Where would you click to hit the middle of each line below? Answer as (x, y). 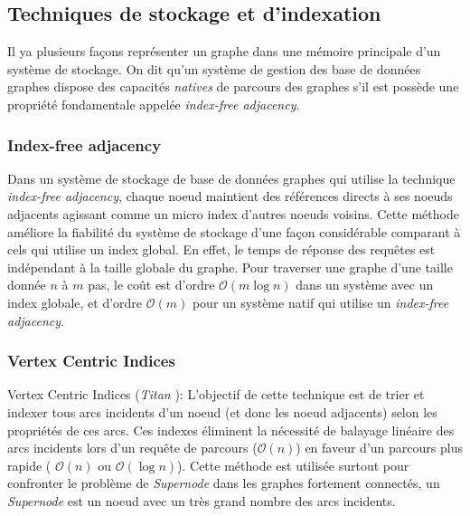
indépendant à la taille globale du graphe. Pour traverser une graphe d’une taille (230, 267)
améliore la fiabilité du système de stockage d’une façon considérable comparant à (234, 231)
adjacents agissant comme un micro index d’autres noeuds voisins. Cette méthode (233, 213)
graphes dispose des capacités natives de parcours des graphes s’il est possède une (233, 86)
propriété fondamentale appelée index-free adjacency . (154, 104)
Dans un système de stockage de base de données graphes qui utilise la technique (231, 178)
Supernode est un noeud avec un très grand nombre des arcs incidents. (202, 500)
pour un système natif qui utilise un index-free (320, 302)
